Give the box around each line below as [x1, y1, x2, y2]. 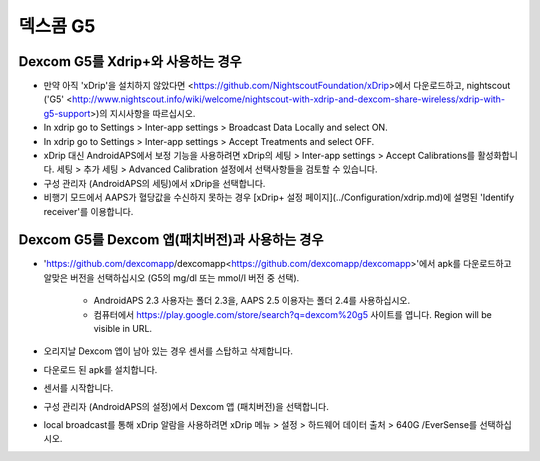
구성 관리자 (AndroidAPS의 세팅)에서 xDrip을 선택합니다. [43, 177, 266, 189]
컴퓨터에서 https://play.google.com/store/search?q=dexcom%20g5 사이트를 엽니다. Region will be [93, 308, 492, 320]
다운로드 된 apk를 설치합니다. [43, 363, 158, 375]
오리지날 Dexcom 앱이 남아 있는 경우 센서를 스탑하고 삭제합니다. [43, 345, 294, 357]
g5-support [43, 107, 91, 119]
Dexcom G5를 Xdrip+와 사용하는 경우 [18, 53, 242, 70]
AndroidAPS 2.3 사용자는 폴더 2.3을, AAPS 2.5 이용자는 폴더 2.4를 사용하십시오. [93, 295, 410, 307]
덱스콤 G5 [18, 15, 96, 37]
